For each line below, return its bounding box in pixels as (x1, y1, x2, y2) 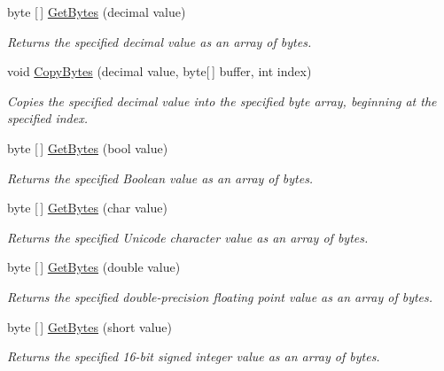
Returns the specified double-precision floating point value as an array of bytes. (7, 287, 433, 305)
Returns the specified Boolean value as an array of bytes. (7, 168, 314, 187)
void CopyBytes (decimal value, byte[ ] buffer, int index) (7, 62, 312, 81)
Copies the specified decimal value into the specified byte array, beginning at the (7, 91, 437, 110)
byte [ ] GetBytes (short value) (7, 317, 172, 336)
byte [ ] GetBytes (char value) (7, 198, 167, 217)
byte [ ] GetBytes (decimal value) (7, 3, 186, 20)
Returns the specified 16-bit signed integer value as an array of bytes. (7, 347, 380, 366)
